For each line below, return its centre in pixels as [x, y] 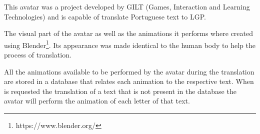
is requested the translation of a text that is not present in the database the [120, 91]
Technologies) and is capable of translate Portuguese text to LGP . [105, 16]
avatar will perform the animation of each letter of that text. [97, 101]
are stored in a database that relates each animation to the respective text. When [129, 81]
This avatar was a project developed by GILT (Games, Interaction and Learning [127, 6]
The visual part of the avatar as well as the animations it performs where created [128, 33]
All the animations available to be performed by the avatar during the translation [129, 71]
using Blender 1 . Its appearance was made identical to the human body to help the [130, 44]
